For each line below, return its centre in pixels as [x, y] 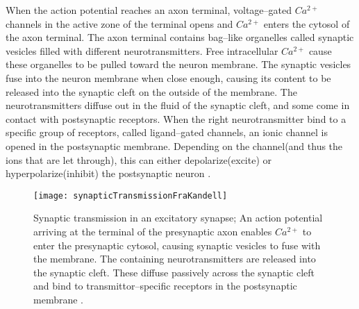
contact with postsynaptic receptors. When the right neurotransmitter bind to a [176, 118]
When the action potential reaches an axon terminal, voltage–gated [149, 10]
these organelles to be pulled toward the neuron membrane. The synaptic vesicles [178, 64]
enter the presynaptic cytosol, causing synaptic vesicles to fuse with [177, 245]
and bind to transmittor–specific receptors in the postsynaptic [165, 286]
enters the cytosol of [307, 23]
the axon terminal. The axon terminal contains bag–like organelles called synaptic [180, 37]
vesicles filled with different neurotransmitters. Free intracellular [142, 50]
